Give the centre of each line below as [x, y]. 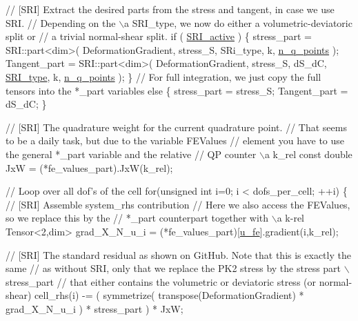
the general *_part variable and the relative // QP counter [131, 154]
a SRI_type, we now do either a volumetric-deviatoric [238, 22]
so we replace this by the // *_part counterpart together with [137, 218]
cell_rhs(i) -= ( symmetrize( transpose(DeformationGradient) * [169, 295]
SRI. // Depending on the [61, 22]
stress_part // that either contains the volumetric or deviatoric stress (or [161, 281]
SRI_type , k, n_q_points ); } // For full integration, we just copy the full [163, 76]
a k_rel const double [308, 154]
